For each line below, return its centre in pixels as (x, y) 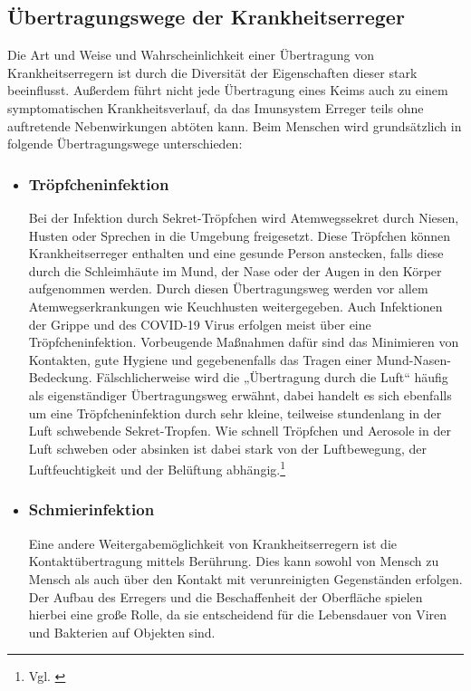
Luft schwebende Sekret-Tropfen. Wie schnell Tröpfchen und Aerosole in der (240, 431)
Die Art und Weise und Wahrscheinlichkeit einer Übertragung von (191, 55)
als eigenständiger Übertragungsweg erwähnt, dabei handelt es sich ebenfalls (240, 394)
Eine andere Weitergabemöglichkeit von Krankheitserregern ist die (213, 543)
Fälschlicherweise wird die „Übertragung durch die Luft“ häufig (272, 377)
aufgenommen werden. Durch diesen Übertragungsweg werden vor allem (228, 288)
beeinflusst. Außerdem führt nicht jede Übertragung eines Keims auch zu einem (228, 90)
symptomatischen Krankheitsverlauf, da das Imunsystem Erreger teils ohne (216, 107)
